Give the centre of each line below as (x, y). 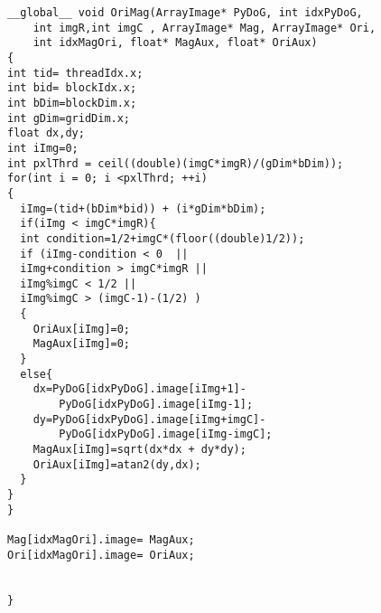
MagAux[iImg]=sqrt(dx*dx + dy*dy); (139, 450)
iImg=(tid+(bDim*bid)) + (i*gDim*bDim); (143, 208)
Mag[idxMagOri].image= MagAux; (101, 539)
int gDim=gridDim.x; (69, 118)
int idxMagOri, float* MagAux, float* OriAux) (175, 43)
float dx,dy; (46, 133)
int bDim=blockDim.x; (72, 103)
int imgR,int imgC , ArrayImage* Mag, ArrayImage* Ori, (204, 28)
